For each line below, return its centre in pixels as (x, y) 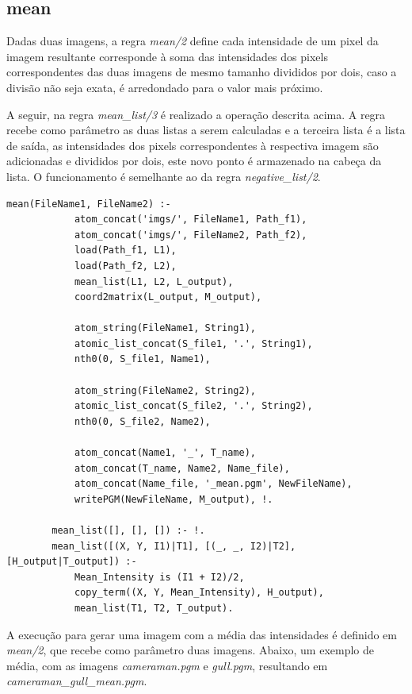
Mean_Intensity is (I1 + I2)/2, (159, 577)
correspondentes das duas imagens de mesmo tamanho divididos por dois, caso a (202, 72)
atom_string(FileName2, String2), (165, 390)
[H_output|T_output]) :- (72, 562)
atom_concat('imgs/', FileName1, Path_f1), (191, 220)
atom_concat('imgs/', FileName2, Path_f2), (191, 235)
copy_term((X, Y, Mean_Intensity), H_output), (199, 593)
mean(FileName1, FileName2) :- (89, 204)
